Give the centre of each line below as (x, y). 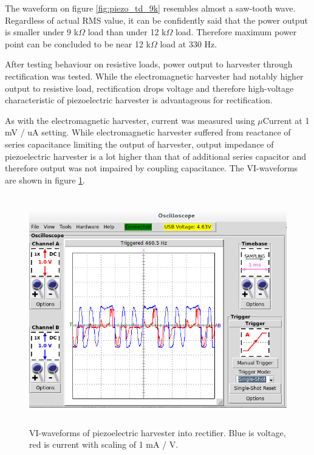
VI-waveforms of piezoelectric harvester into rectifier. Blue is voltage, (158, 432)
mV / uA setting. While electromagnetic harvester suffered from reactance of (148, 132)
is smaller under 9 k (42, 32)
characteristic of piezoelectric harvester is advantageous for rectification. (139, 100)
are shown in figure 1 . (45, 180)
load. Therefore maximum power (236, 32)
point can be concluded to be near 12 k (78, 43)
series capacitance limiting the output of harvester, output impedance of (139, 144)
